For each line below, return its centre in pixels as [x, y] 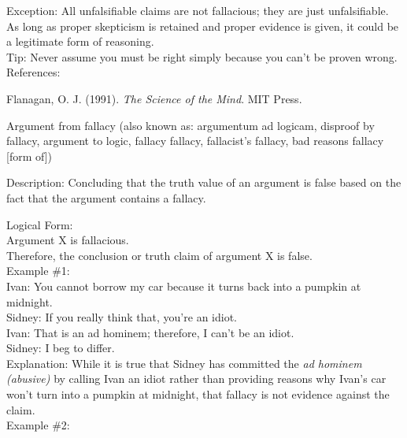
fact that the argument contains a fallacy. [106, 197]
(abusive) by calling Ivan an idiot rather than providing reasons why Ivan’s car [196, 379]
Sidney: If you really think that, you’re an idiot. [122, 317]
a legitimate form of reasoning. [80, 41]
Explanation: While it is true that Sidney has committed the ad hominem [184, 363]
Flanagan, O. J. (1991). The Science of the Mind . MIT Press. [154, 98]
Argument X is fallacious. [68, 240]
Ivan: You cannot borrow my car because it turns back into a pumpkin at [184, 286]
